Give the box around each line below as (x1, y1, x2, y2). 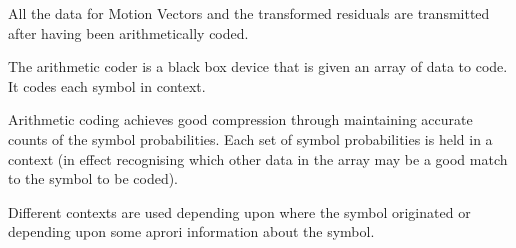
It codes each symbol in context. (8, 75, 206, 96)
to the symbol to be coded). (8, 168, 179, 189)
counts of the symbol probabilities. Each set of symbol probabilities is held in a (8, 128, 493, 149)
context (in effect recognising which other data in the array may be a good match (8, 148, 508, 169)
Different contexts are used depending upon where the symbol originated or (8, 201, 471, 222)
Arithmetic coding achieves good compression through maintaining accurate (8, 109, 473, 130)
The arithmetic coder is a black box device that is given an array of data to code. (8, 56, 508, 77)
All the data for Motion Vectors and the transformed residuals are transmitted (8, 3, 490, 23)
